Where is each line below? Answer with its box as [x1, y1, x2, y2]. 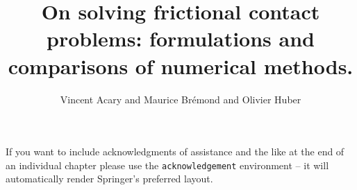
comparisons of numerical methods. [8, 51, 354, 80]
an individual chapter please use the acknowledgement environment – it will [6, 157, 329, 172]
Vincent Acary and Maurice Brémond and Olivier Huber [60, 92, 301, 106]
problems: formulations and [47, 24, 315, 53]
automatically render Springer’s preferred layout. [6, 171, 213, 186]
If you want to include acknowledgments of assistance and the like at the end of [6, 144, 344, 159]
